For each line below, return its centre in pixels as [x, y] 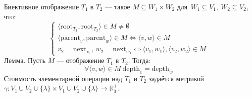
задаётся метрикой [176, 78]
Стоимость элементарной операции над [63, 78]
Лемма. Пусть [25, 60]
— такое [118, 6]
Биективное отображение [42, 6]
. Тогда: [139, 60]
